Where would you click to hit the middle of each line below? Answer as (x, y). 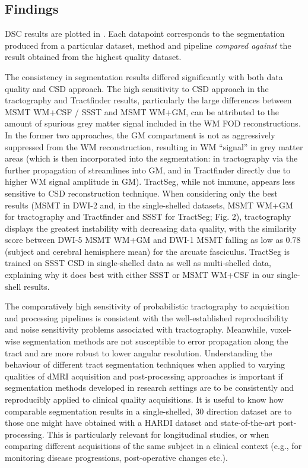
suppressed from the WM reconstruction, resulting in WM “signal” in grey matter (154, 146)
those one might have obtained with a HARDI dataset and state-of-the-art (140, 423)
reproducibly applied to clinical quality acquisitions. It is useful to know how (144, 399)
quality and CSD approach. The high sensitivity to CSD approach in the (137, 88)
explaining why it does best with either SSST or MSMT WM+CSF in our (139, 275)
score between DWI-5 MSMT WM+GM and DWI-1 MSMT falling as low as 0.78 (153, 240)
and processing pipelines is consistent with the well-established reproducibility (147, 317)
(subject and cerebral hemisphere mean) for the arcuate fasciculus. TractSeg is (147, 251)
